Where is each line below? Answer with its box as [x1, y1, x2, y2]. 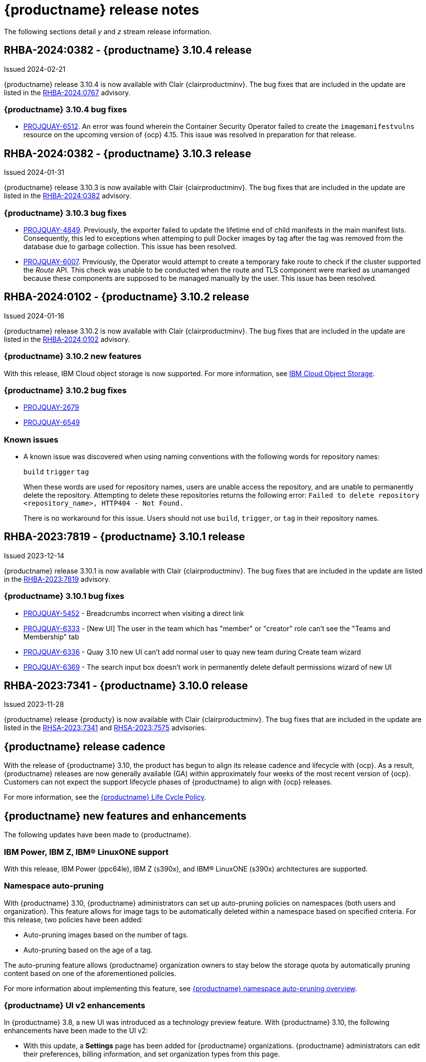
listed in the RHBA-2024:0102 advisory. [4, 335, 130, 343]
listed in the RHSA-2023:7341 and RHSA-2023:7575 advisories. [4, 723, 207, 732]
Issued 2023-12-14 [4, 551, 64, 560]
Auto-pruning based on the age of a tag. [23, 945, 153, 954]
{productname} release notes [4, 1, 199, 18]
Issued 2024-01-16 [4, 311, 65, 320]
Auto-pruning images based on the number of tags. [23, 930, 189, 939]
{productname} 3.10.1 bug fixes [4, 591, 124, 601]
